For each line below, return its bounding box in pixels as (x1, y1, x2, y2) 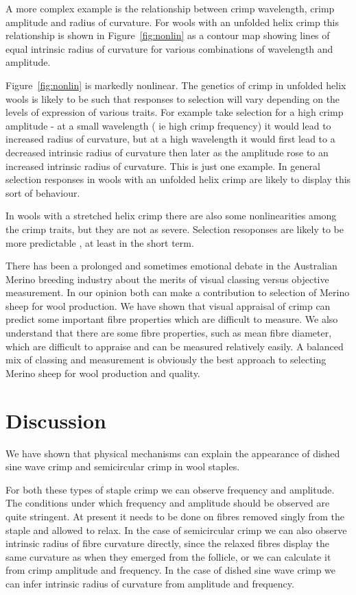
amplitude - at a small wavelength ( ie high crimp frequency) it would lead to (5, 118, 331, 132)
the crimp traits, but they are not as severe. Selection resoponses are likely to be (5, 221, 344, 236)
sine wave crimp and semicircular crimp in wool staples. (5, 459, 240, 474)
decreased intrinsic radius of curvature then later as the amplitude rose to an (5, 145, 329, 159)
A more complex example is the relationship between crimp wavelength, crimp (5, 1, 335, 15)
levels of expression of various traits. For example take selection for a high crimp (5, 105, 344, 119)
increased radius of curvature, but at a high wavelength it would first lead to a (5, 132, 335, 146)
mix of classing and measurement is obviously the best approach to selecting (5, 352, 327, 367)
